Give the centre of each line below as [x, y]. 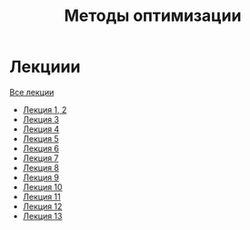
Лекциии [45, 67]
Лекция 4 [41, 129]
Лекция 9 [41, 177]
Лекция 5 [40, 138]
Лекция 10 [42, 186]
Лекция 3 [41, 119]
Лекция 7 [40, 158]
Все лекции [32, 92]
